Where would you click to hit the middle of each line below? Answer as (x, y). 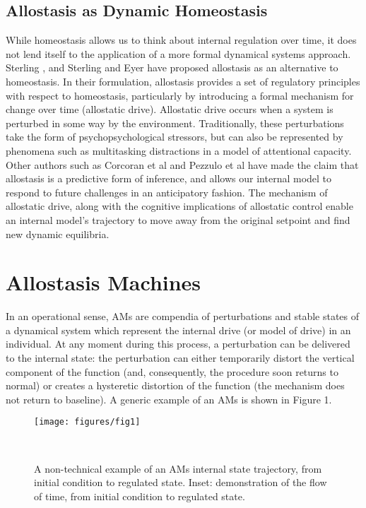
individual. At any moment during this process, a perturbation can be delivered (178, 344)
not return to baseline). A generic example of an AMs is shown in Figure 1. (169, 399)
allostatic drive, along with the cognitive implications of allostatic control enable (179, 206)
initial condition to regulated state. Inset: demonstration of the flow (181, 482)
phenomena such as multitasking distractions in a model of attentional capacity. (179, 150)
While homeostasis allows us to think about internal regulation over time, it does (181, 40)
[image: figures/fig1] (87, 422)
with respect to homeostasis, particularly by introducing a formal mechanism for (180, 95)
